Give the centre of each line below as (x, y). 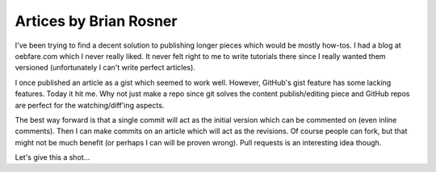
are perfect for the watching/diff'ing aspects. (90, 105)
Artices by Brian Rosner (96, 21)
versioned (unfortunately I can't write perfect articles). (105, 68)
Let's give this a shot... (52, 157)
